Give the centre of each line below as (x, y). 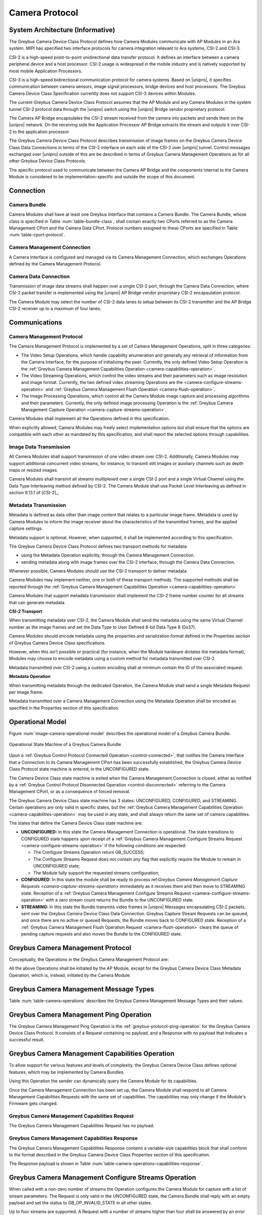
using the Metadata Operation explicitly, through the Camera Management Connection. (108, 555)
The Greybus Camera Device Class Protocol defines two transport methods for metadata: (98, 546)
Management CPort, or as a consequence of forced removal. (70, 792)
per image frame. (26, 692)
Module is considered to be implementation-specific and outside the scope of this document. (102, 177)
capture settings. (26, 529)
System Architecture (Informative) (62, 30)
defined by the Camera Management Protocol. (55, 264)
